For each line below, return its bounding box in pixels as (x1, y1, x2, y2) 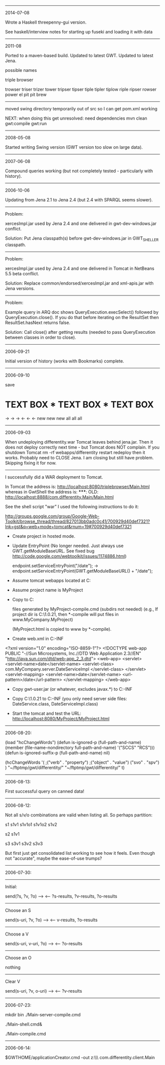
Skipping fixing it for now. (5, 460, 56, 466)
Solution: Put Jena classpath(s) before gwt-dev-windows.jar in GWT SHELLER (5, 235, 159, 242)
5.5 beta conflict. (5, 270, 39, 276)
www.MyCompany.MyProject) (12, 616, 73, 622)
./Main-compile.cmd (5, 1031, 46, 1036)
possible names (5, 67, 37, 73)
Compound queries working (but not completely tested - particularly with (5, 168, 153, 174)
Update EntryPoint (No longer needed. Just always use (12, 543, 124, 549)
